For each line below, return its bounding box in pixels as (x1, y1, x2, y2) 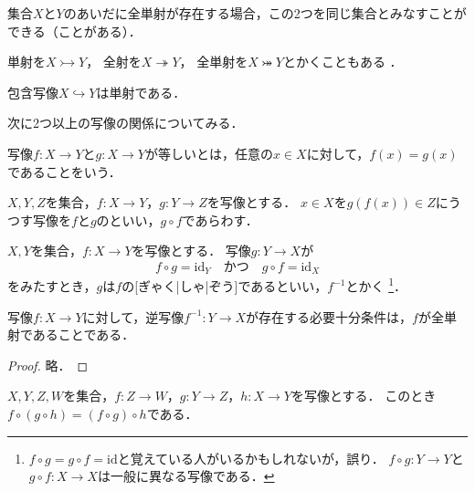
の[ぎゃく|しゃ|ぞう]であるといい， (121, 277, 328, 296)
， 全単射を (179, 52, 248, 71)
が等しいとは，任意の (144, 143, 273, 162)
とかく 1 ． (345, 274, 407, 296)
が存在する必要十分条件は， (246, 307, 413, 326)
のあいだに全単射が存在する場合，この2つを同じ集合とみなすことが (63, 4, 467, 22)
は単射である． (96, 82, 186, 101)
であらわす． (182, 210, 259, 229)
